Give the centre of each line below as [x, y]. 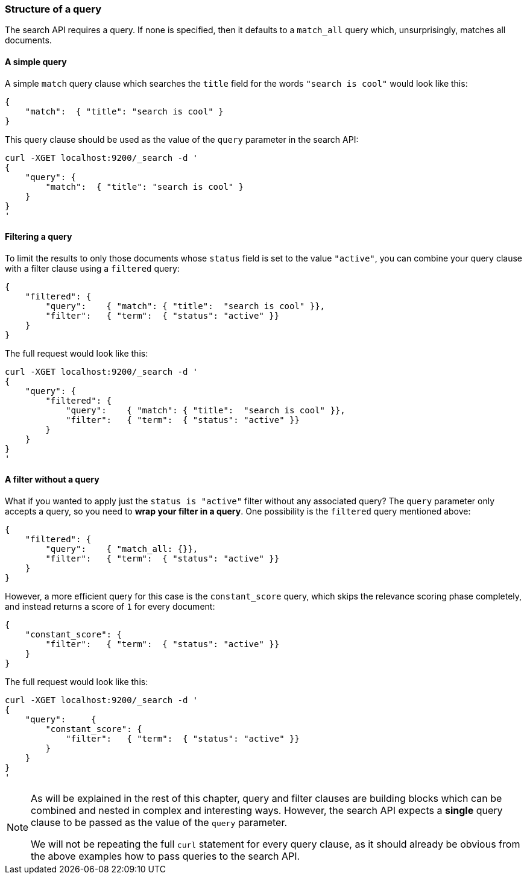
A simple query [36, 61]
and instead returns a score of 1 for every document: [110, 607]
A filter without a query [52, 480]
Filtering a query [39, 237]
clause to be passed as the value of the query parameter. [159, 823]
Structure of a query [53, 9]
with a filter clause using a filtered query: [92, 268]
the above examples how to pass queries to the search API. [166, 856]
